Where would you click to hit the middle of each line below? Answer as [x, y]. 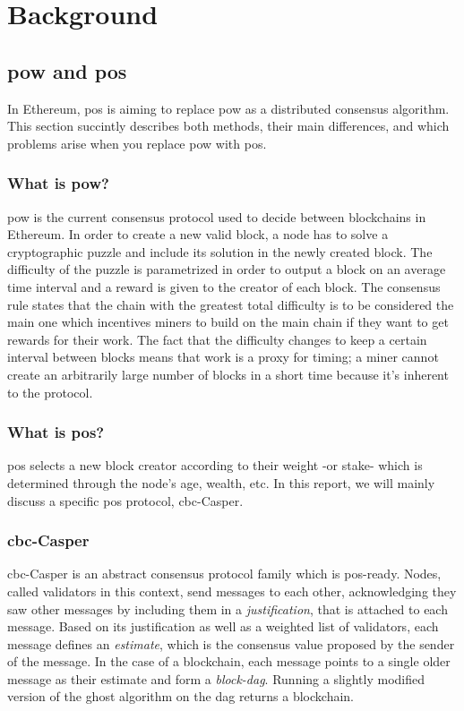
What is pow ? [58, 183]
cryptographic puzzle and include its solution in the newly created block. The [220, 251]
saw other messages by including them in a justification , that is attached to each [228, 608]
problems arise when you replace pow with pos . [137, 143]
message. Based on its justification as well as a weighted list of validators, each [223, 626]
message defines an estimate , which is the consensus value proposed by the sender [231, 643]
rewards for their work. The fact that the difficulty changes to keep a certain [217, 339]
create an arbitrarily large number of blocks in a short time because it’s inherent [228, 374]
